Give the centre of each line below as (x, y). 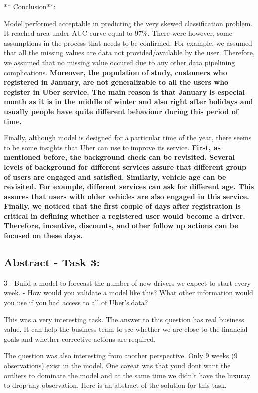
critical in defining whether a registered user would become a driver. (125, 215)
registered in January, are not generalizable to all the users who (116, 82)
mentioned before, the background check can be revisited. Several (120, 157)
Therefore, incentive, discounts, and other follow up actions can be (121, 225)
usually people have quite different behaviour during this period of (121, 111)
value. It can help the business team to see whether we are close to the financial (126, 329)
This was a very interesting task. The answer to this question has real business (124, 319)
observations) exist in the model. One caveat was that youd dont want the (117, 365)
